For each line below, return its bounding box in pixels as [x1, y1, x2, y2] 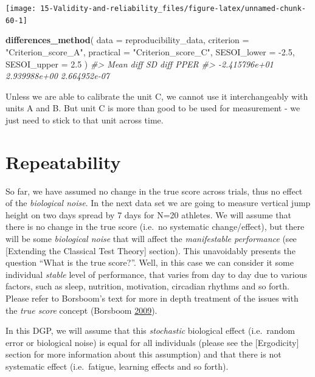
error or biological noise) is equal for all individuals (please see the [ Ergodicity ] [5, 336, 299, 348]
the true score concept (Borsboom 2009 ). [5, 303, 157, 316]
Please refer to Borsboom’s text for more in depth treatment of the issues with [5, 291, 299, 304]
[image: [5, 4, 36, 13]
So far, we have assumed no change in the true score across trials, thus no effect [5, 184, 303, 197]
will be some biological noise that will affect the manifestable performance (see [5, 232, 297, 244]
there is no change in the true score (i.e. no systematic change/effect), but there [5, 220, 305, 233]
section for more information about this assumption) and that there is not [5, 348, 282, 361]
